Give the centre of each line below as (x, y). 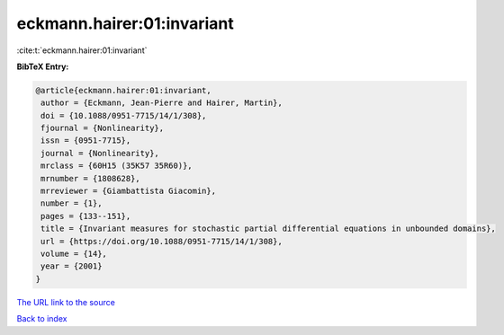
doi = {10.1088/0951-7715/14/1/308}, (124, 115)
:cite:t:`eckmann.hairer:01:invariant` (82, 50)
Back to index (42, 319)
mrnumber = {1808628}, (91, 178)
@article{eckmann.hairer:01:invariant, (123, 90)
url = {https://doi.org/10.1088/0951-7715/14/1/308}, (162, 241)
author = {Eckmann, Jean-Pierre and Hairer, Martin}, (162, 103)
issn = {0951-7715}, (86, 141)
